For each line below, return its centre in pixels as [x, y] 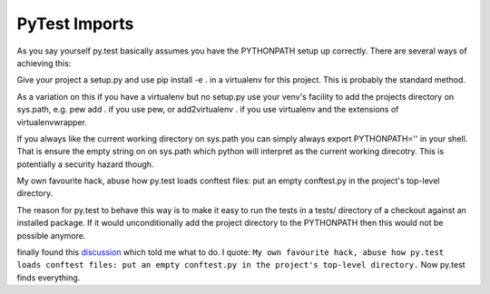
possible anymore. [51, 235]
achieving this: [44, 63]
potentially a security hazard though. [85, 164]
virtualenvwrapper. [52, 122]
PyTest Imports [75, 24]
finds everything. [49, 278]
